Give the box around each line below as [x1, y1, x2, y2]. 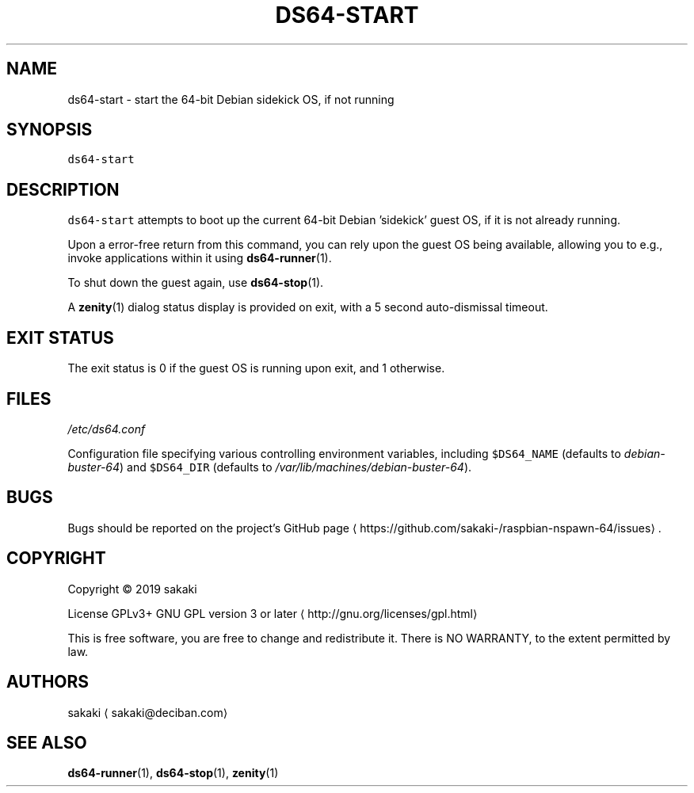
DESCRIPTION [6, 179, 120, 200]
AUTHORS [6, 672, 90, 692]
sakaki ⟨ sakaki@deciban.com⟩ [67, 705, 228, 719]
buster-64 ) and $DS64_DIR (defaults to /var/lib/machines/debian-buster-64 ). [67, 459, 472, 474]
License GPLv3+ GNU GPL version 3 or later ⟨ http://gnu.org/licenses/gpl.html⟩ [67, 606, 478, 620]
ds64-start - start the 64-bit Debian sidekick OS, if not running [67, 92, 395, 106]
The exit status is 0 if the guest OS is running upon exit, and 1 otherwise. [67, 361, 445, 376]
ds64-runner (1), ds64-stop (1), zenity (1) [67, 766, 279, 780]
